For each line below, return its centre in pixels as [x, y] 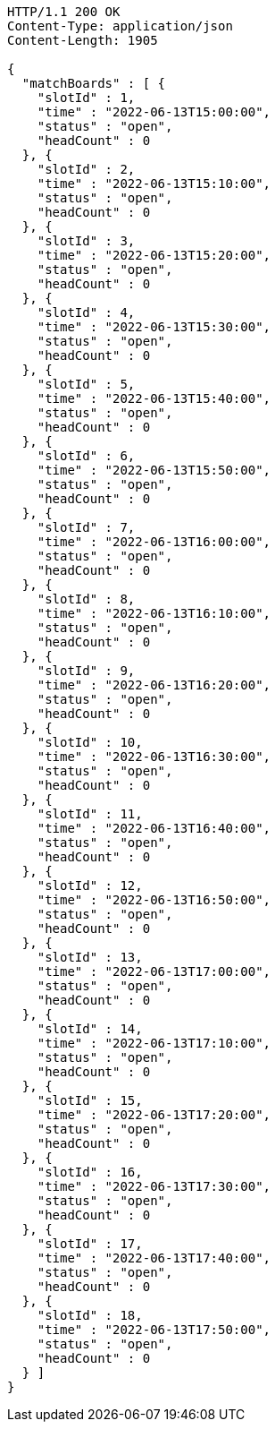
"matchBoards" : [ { [94, 83]
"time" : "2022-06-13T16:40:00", [154, 828]
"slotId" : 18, [90, 1315]
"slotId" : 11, [90, 814]
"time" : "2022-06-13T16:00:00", [154, 542]
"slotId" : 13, [90, 957]
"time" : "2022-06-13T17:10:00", [154, 1043]
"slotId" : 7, [86, 527]
